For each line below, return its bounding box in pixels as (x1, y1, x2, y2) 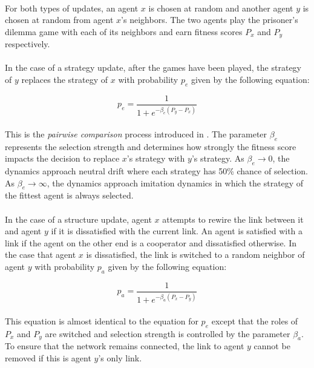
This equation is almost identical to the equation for (5, 314, 198, 327)
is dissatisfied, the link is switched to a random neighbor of (86, 248, 305, 261)
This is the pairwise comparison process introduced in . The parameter (5, 127, 267, 140)
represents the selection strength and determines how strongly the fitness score (5, 140, 296, 153)
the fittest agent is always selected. (5, 189, 134, 202)
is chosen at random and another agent (148, 1, 293, 14)
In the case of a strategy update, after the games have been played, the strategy (5, 61, 301, 74)
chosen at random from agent (5, 13, 114, 26)
